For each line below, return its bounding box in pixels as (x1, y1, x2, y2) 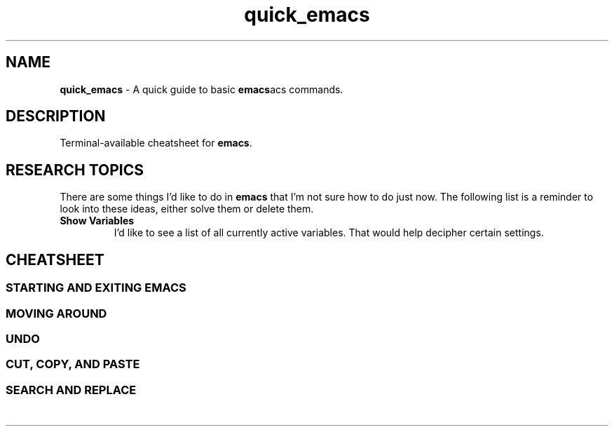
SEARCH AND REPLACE (6, 382, 137, 397)
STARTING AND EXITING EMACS (6, 281, 186, 295)
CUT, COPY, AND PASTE (6, 357, 140, 372)
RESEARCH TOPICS (6, 161, 144, 179)
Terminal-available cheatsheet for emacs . (60, 137, 252, 149)
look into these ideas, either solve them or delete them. (60, 203, 314, 215)
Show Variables (60, 215, 135, 227)
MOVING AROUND (6, 306, 107, 320)
